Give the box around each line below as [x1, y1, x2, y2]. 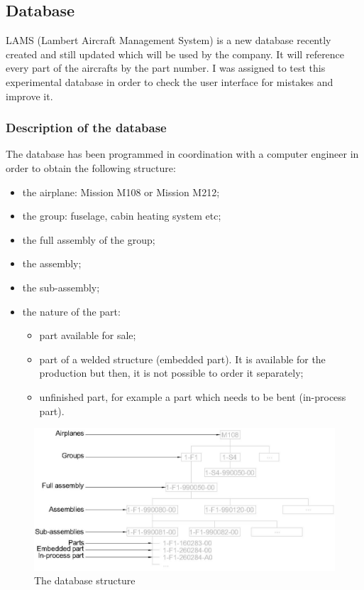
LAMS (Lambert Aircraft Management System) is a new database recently [6, 33, 331, 48]
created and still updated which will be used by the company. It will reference [6, 46, 345, 61]
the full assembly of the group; [22, 232, 155, 247]
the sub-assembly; [22, 279, 100, 294]
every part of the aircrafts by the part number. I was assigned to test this [6, 60, 326, 75]
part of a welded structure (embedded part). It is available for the [39, 351, 326, 366]
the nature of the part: [22, 304, 121, 318]
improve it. [6, 88, 53, 103]
